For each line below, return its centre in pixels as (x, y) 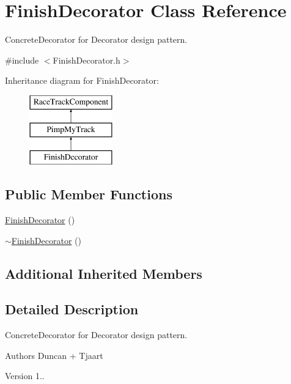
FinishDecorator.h (87, 60)
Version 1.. (25, 376)
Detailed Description (72, 309)
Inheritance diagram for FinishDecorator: (82, 80)
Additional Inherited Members (104, 273)
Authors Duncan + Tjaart (54, 355)
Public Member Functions (89, 194)
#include (22, 60)
